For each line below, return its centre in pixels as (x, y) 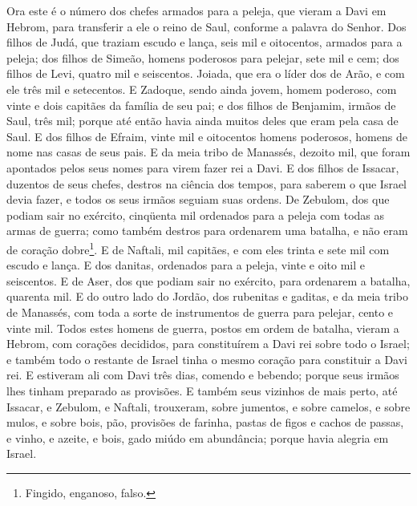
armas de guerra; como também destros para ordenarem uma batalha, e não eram (207, 231)
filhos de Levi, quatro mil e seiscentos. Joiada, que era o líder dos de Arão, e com (206, 73)
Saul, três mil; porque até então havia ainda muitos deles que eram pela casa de (202, 121)
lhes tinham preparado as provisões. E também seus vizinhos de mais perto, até (202, 390)
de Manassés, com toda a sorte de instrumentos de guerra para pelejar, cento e (200, 312)
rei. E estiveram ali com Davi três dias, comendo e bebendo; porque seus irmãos (203, 375)
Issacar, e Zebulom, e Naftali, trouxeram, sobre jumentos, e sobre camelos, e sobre (208, 406)
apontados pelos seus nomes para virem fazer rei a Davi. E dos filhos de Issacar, (203, 167)
